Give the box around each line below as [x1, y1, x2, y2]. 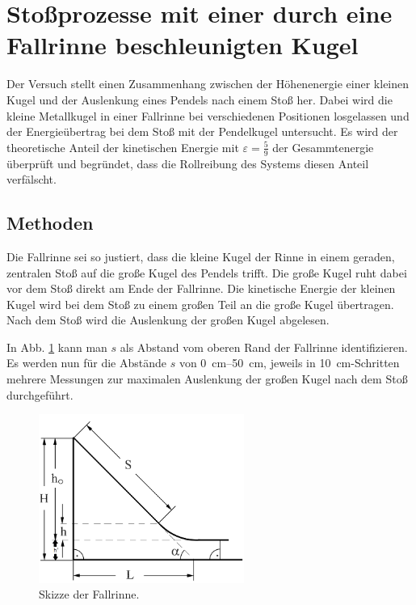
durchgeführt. [6, 386, 74, 403]
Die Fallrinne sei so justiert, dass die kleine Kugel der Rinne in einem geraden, [6, 247, 395, 264]
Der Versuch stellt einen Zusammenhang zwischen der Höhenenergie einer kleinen [6, 75, 410, 92]
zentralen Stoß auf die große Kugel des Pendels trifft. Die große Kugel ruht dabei [6, 264, 407, 281]
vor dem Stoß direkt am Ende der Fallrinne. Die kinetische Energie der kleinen [6, 280, 396, 297]
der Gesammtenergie [272, 138, 374, 155]
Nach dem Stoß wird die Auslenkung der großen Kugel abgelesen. [6, 311, 330, 328]
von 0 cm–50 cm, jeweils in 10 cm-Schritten [179, 354, 400, 371]
